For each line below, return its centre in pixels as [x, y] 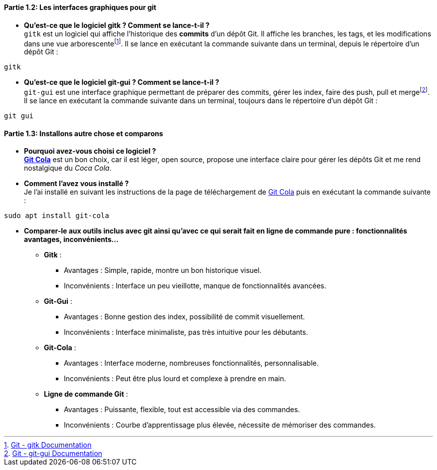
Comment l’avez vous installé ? [77, 184]
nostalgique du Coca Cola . [68, 168]
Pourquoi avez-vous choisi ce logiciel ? [90, 151]
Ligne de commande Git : [86, 394]
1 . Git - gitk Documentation [48, 445]
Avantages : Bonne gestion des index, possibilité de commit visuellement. [185, 317]
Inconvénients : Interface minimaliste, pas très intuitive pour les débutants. [186, 332]
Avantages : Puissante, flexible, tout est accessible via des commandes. [182, 410]
